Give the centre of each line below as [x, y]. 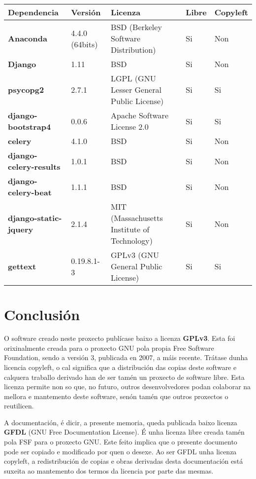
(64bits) [84, 44]
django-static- [35, 218]
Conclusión [42, 314]
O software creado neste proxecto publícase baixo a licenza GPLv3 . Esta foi [120, 338]
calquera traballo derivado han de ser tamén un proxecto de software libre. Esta [124, 377]
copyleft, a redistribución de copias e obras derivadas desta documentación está [124, 461]
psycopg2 [26, 90]
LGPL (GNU [133, 78]
